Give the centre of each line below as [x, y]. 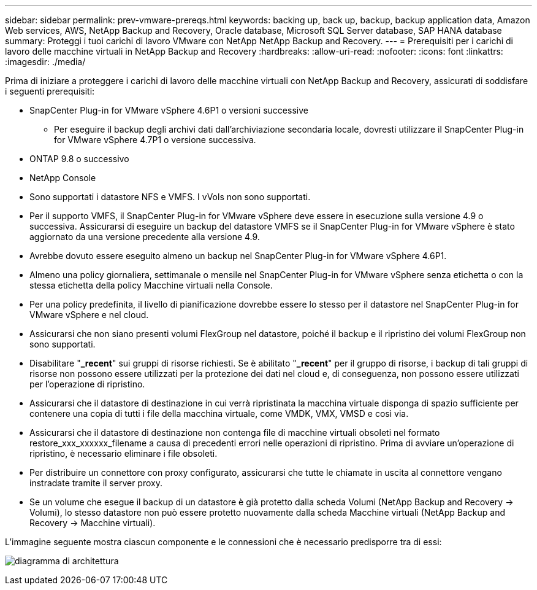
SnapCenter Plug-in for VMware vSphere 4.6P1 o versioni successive [169, 110]
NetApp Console [63, 178]
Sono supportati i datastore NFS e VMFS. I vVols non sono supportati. [170, 197]
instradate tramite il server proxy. [96, 483]
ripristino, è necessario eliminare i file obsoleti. [124, 453]
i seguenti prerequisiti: [50, 91]
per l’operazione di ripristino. [87, 384]
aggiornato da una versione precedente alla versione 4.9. [145, 237]
